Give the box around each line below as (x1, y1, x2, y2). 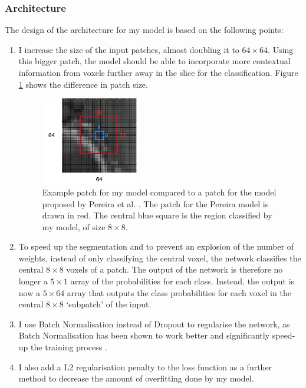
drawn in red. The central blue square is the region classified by (42, 209, 272, 221)
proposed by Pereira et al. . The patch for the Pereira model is (42, 197, 269, 210)
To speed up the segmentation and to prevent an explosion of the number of (18, 240, 294, 253)
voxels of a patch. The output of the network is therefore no (66, 263, 283, 276)
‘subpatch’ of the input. (66, 298, 152, 310)
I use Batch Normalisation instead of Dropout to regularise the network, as (18, 317, 290, 330)
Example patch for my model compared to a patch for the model (42, 185, 277, 198)
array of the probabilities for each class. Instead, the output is (70, 275, 295, 287)
